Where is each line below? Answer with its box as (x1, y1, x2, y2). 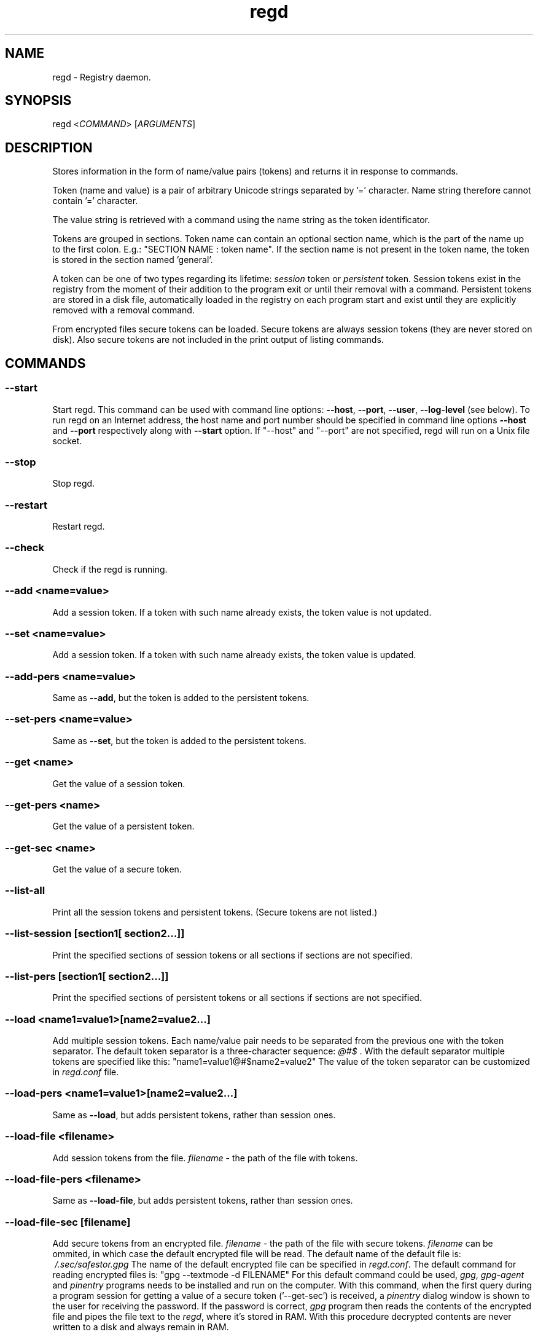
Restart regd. (52, 521, 105, 531)
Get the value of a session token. (52, 778, 185, 789)
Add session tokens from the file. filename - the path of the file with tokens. (52, 1152, 358, 1163)
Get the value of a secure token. (52, 864, 182, 874)
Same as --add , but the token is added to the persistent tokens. (52, 692, 310, 703)
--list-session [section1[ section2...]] (5, 927, 185, 940)
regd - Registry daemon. (52, 71, 151, 82)
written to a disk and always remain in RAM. (52, 1322, 229, 1332)
